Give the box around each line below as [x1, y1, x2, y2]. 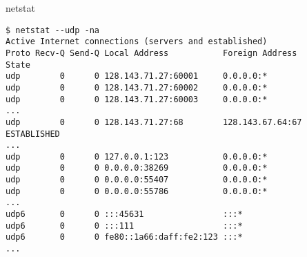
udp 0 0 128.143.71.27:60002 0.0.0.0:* [6, 82, 268, 93]
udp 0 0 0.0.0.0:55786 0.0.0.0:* [6, 186, 268, 196]
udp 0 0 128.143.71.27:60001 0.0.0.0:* [6, 71, 268, 82]
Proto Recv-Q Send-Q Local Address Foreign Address [6, 48, 297, 58]
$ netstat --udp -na [6, 25, 100, 35]
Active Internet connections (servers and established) [6, 37, 268, 47]
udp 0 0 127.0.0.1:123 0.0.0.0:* [6, 151, 268, 162]
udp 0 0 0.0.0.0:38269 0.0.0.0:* [6, 163, 268, 173]
